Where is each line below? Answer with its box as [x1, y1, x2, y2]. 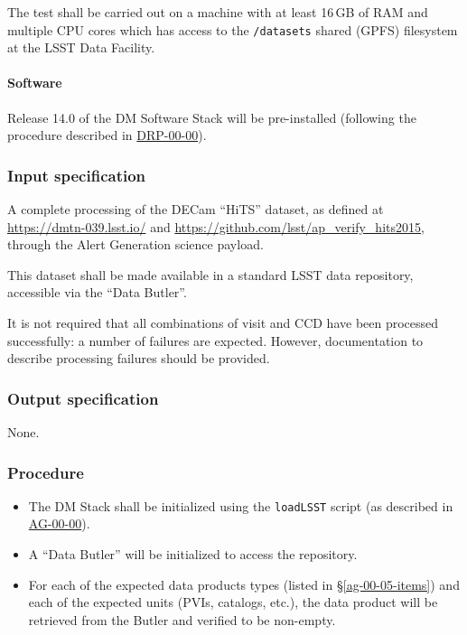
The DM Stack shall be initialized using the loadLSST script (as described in [28, 496, 453, 515]
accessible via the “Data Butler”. [7, 283, 187, 302]
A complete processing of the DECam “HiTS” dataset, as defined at [7, 200, 384, 219]
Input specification [7, 163, 146, 186]
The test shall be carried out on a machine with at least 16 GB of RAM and [7, 3, 428, 21]
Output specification [7, 387, 159, 409]
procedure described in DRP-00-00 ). [7, 126, 207, 145]
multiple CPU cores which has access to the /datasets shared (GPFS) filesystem [7, 20, 458, 39]
